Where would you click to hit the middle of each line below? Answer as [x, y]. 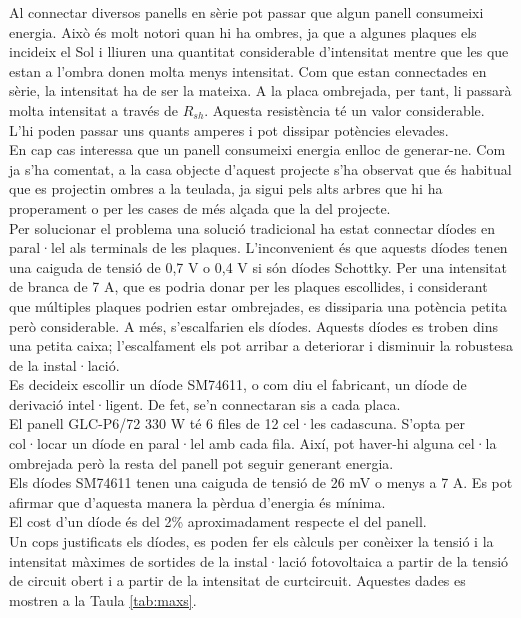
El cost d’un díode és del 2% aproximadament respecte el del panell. [218, 521]
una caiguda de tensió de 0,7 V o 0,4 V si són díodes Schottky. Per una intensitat [258, 266]
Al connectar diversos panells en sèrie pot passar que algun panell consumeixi [246, 12]
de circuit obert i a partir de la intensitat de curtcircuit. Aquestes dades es [237, 580]
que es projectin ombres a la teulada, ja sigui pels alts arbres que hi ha [226, 188]
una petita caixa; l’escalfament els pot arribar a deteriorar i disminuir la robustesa [261, 345]
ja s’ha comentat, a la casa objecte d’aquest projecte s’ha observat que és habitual [260, 168]
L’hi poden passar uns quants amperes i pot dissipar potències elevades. [229, 129]
